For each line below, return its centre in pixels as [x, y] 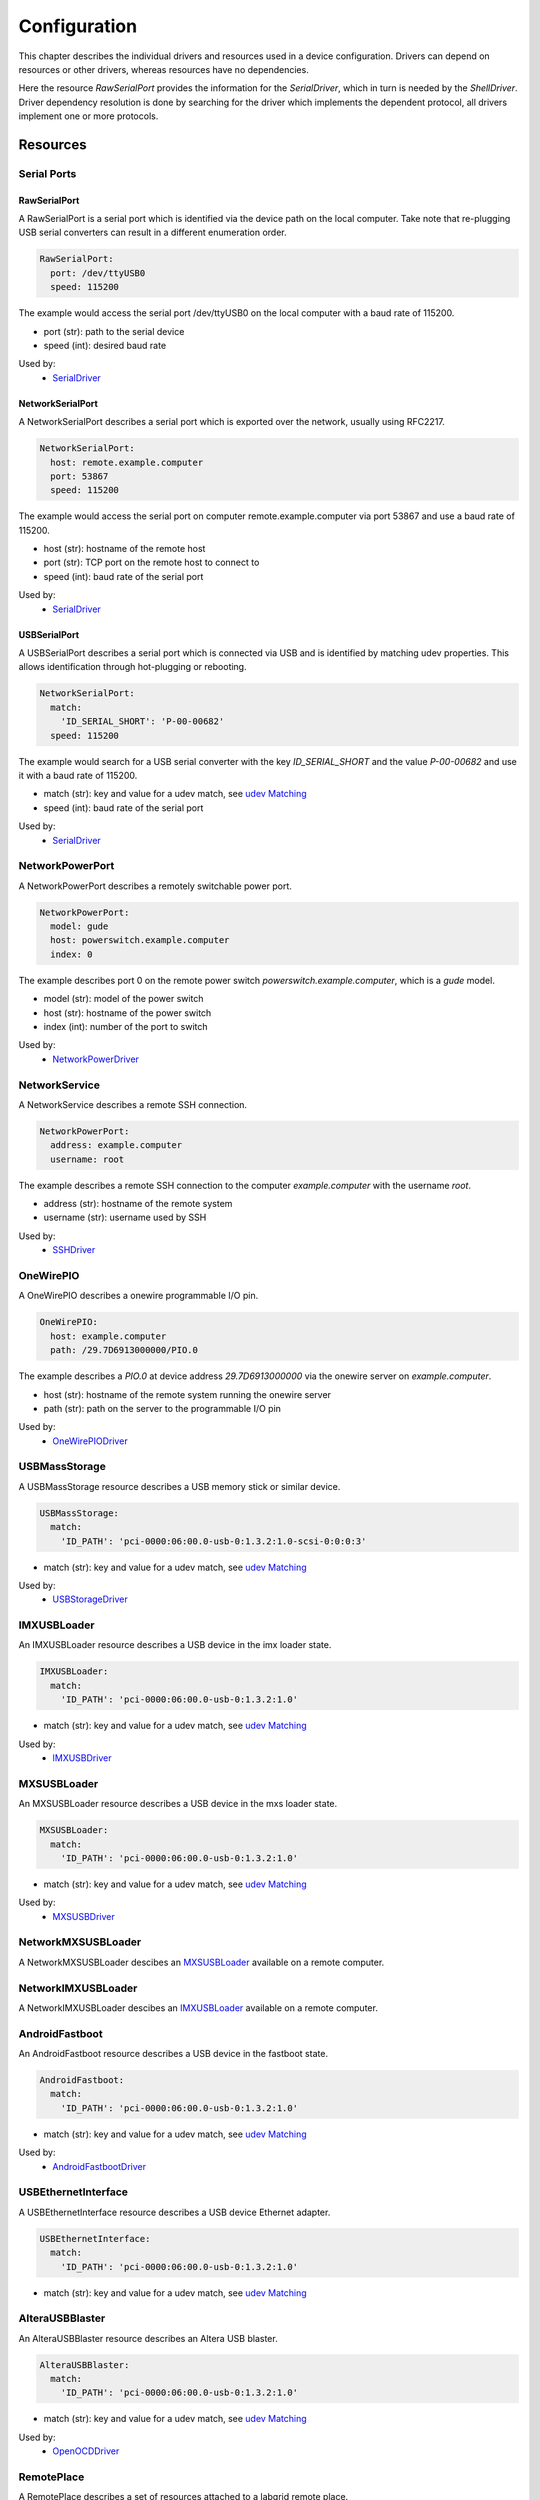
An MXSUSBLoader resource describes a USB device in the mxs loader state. [178, 1804]
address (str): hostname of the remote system [138, 1204]
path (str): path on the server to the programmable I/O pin [162, 1408]
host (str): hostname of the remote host [124, 549]
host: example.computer [108, 1336]
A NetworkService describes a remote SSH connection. [133, 1104]
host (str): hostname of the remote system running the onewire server [187, 1394]
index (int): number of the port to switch [126, 1026]
